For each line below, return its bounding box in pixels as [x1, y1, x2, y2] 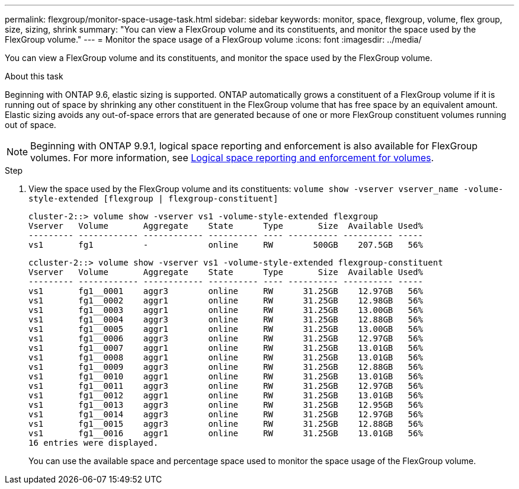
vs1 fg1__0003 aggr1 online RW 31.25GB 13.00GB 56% [28, 305, 423, 315]
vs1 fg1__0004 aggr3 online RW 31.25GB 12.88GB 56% [28, 315, 423, 324]
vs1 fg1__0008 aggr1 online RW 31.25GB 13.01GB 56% [28, 353, 423, 362]
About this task [5, 71, 63, 81]
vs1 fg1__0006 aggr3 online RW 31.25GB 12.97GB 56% [28, 334, 423, 343]
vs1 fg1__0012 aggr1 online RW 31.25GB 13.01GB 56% [28, 391, 423, 400]
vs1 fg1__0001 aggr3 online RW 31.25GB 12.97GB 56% [28, 286, 423, 296]
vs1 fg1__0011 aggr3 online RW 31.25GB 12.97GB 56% [28, 381, 423, 391]
